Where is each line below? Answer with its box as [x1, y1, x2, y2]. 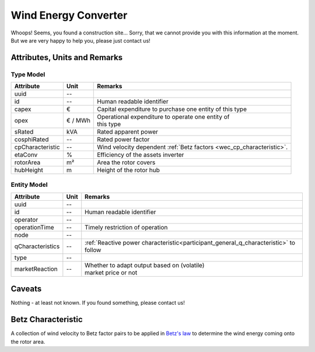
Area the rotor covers [97, 158, 156, 166]
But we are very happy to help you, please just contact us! [10, 37, 151, 44]
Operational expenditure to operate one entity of [97, 113, 230, 121]
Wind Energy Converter [10, 9, 128, 22]
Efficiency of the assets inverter [97, 151, 184, 159]
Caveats [10, 284, 42, 294]
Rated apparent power [97, 128, 159, 136]
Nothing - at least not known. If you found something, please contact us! [10, 299, 185, 306]
